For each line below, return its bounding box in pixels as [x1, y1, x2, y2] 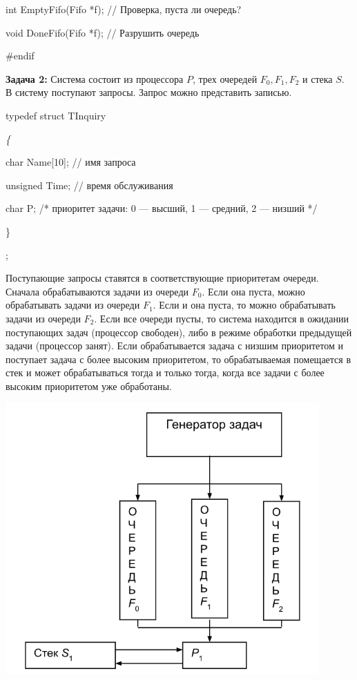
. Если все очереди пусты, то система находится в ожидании [94, 311, 349, 325]
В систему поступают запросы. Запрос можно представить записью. [6, 85, 292, 99]
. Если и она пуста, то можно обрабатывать [153, 298, 336, 312]
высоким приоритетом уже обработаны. [6, 378, 172, 393]
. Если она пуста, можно [202, 284, 305, 298]
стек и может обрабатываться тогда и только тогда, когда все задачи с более [6, 365, 325, 380]
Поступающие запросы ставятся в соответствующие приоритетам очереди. [6, 271, 319, 285]
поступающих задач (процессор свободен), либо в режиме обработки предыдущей [6, 324, 352, 339]
